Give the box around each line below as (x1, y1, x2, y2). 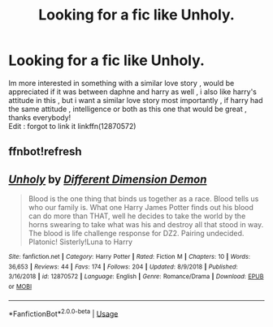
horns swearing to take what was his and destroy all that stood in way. (28, 220, 264, 230)
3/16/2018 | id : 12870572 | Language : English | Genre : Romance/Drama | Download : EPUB (8, 273, 264, 281)
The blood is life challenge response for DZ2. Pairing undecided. (28, 229, 245, 239)
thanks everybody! (8, 112, 71, 123)
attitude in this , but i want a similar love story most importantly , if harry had (8, 95, 263, 105)
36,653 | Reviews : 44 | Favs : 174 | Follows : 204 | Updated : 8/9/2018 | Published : (8, 262, 238, 271)
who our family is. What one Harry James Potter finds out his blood (28, 203, 254, 213)
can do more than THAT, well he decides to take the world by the (28, 211, 246, 221)
